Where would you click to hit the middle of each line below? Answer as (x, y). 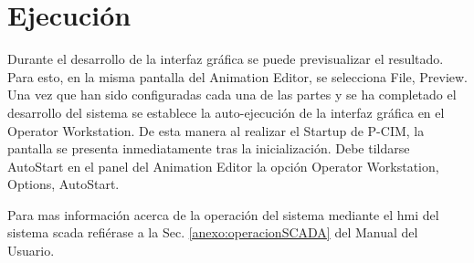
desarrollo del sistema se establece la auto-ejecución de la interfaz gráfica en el (226, 112)
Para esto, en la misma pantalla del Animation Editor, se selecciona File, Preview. (238, 76)
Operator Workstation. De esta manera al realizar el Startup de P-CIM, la (216, 130)
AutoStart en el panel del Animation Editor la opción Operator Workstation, (223, 166)
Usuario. (31, 251)
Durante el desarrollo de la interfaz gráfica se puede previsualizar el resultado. (226, 59)
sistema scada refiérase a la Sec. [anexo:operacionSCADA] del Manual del (213, 232)
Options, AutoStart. (63, 184)
